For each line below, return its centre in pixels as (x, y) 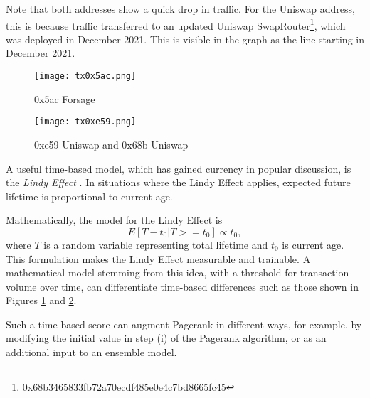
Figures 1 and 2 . (41, 300)
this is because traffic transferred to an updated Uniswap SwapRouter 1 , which (176, 24)
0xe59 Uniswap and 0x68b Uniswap (111, 144)
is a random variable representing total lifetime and (156, 244)
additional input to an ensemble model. (91, 352)
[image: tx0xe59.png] (85, 122)
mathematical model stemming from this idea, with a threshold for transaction (178, 273)
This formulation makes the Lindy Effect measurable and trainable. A (158, 258)
